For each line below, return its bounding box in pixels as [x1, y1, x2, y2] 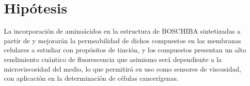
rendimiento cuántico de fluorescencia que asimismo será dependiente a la [4, 54, 222, 64]
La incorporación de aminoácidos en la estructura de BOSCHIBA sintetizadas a [4, 26, 241, 36]
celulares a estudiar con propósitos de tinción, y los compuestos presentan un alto [4, 45, 246, 55]
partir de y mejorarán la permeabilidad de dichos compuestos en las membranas [4, 35, 241, 45]
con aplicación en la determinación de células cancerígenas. [4, 73, 179, 83]
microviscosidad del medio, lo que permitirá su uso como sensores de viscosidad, [4, 63, 241, 74]
